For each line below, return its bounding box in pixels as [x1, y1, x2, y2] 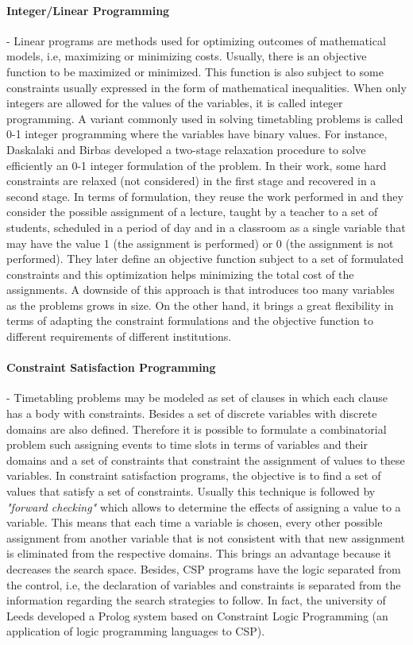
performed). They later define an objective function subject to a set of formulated [6, 250, 404, 267]
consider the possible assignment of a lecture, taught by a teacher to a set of [6, 203, 378, 220]
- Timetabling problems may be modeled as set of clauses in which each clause [6, 389, 388, 406]
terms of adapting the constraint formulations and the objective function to [6, 312, 373, 329]
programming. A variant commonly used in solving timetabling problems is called [6, 110, 403, 126]
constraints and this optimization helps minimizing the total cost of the [6, 265, 354, 282]
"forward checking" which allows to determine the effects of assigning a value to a [6, 498, 401, 515]
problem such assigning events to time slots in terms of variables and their [6, 436, 368, 453]
